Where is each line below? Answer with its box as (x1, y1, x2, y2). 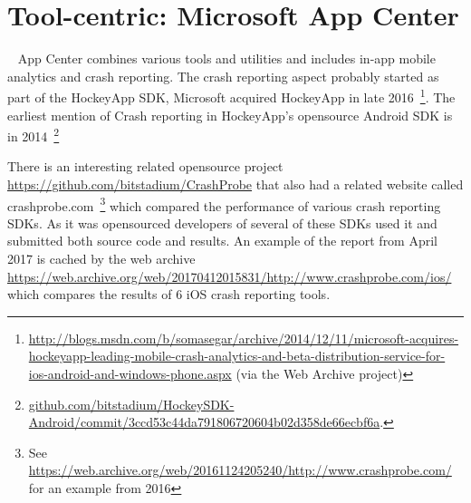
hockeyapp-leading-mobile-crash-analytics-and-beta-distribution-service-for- (28, 346, 446, 365)
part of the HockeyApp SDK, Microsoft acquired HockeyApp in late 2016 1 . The (7, 85, 456, 106)
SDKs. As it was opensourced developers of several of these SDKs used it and (7, 213, 437, 232)
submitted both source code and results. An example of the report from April (7, 231, 438, 250)
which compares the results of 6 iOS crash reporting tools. (7, 285, 331, 304)
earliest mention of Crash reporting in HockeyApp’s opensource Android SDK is (7, 105, 453, 124)
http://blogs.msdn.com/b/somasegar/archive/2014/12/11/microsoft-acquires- (28, 328, 459, 347)
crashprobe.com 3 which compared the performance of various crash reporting (7, 193, 441, 215)
